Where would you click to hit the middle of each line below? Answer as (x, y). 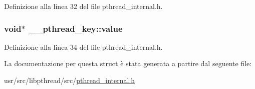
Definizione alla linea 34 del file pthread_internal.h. (83, 46)
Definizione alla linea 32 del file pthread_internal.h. (83, 6)
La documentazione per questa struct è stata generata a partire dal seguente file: (128, 63)
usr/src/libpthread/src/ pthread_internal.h (70, 80)
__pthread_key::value (75, 28)
